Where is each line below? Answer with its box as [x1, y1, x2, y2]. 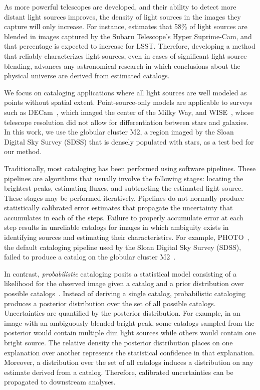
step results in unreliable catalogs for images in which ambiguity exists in [4, 222, 229, 232]
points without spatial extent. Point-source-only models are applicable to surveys [4, 97, 252, 107]
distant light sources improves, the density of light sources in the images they [4, 11, 241, 22]
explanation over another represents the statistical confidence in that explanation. [4, 347, 255, 357]
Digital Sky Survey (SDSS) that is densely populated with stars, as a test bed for [4, 136, 254, 147]
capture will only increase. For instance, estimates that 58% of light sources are [4, 21, 247, 32]
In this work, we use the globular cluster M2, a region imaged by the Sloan [4, 126, 234, 137]
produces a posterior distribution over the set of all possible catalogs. [4, 298, 216, 308]
